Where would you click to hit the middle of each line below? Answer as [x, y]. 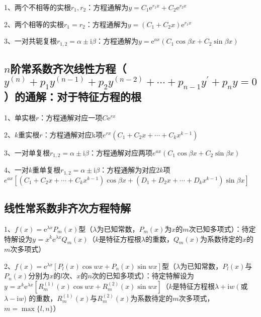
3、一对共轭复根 [30, 41]
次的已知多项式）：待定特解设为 [143, 276]
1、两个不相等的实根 [37, 7]
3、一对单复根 [27, 152]
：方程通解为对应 [128, 170]
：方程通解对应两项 [120, 152]
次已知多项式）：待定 [222, 228]
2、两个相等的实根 [34, 24]
